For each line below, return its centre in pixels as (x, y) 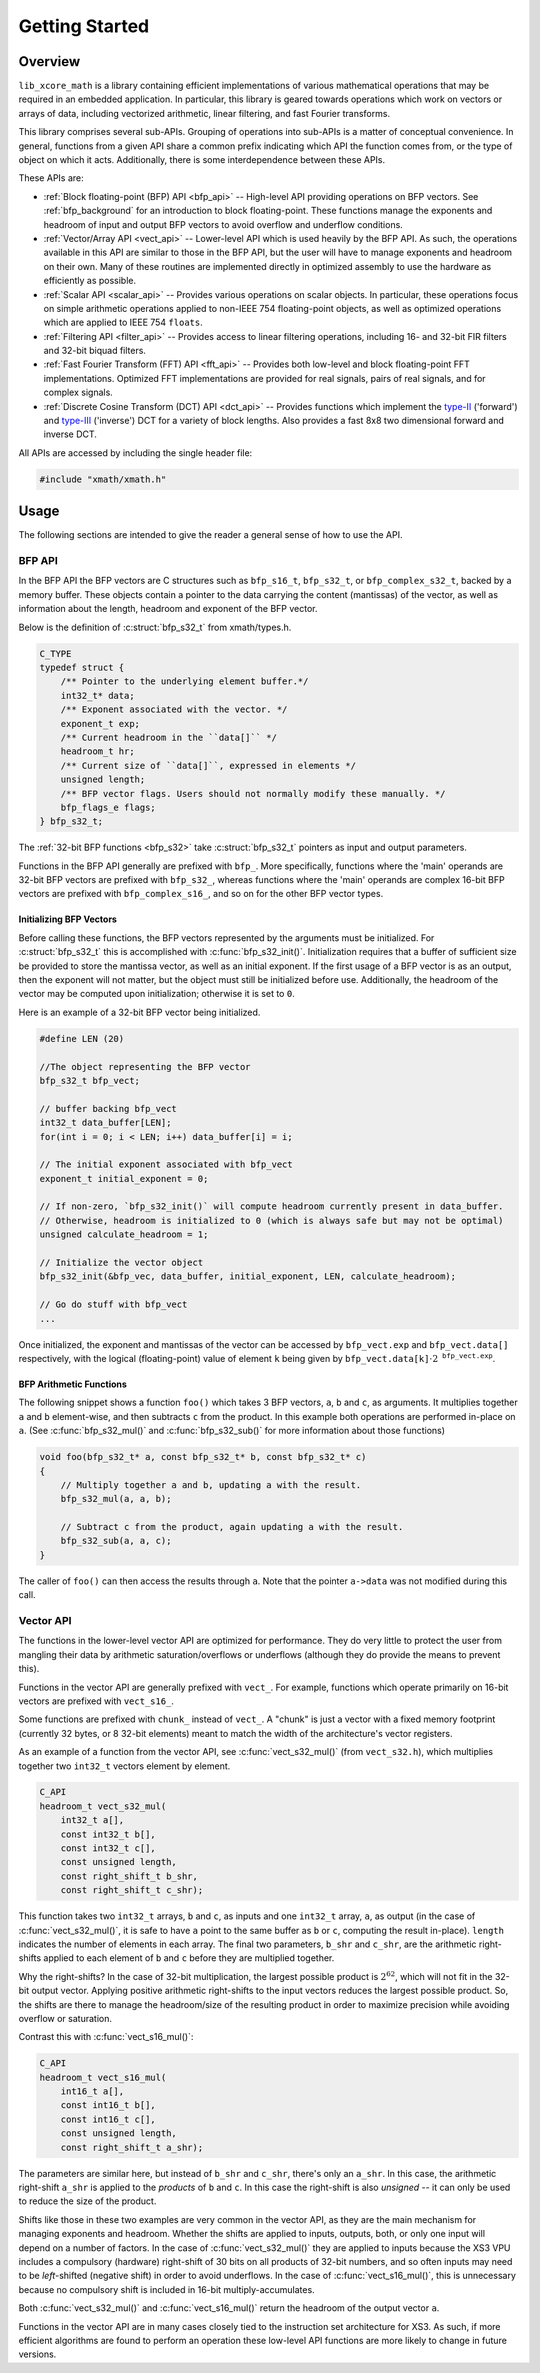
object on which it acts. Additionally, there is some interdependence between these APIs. (202, 160)
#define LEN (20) (82, 1038)
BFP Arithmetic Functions (72, 1384)
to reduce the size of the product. (87, 2201)
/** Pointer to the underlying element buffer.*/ (184, 681)
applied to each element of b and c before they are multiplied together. (189, 1958)
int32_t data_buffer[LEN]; (105, 1123)
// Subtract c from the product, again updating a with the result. (232, 1527)
